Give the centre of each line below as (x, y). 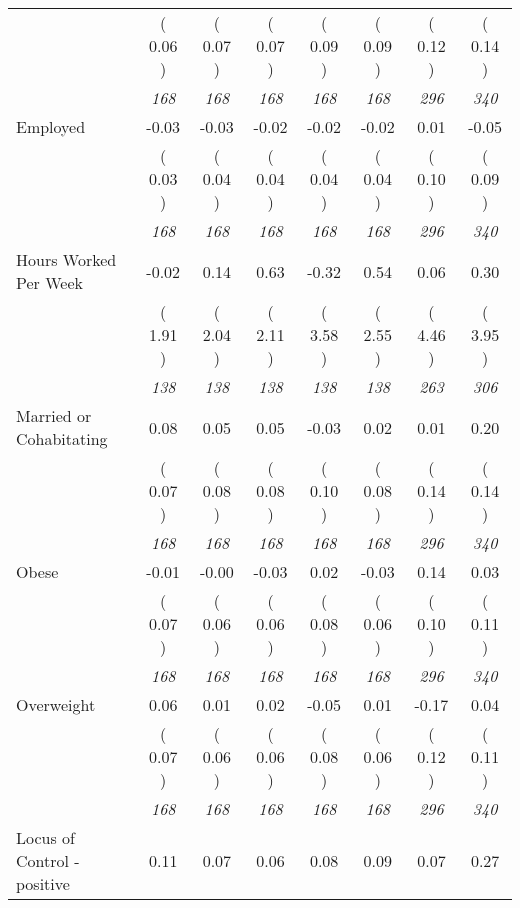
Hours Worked (66, 259)
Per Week (49, 282)
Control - (48, 860)
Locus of (45, 837)
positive (43, 883)
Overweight (56, 704)
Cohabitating (62, 438)
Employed (51, 126)
